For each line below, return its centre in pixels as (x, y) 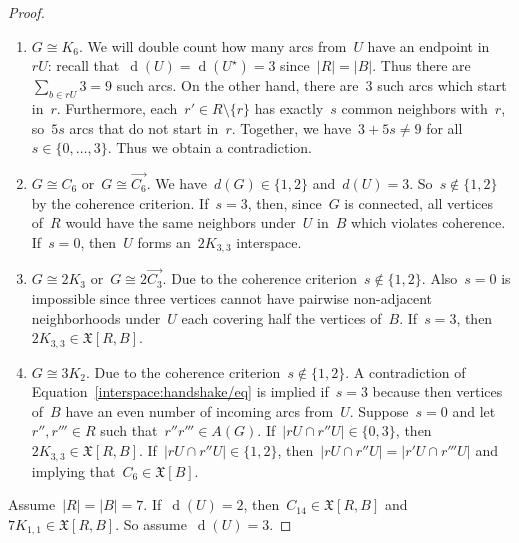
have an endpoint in (428, 45)
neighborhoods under (96, 317)
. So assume (151, 523)
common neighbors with (414, 107)
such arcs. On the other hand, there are (237, 85)
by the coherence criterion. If (120, 202)
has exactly (289, 107)
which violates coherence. (428, 222)
